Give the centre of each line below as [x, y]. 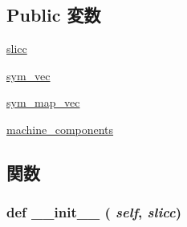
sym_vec [28, 75]
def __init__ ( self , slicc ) [94, 212]
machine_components [60, 129]
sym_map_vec [43, 102]
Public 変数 [54, 15]
